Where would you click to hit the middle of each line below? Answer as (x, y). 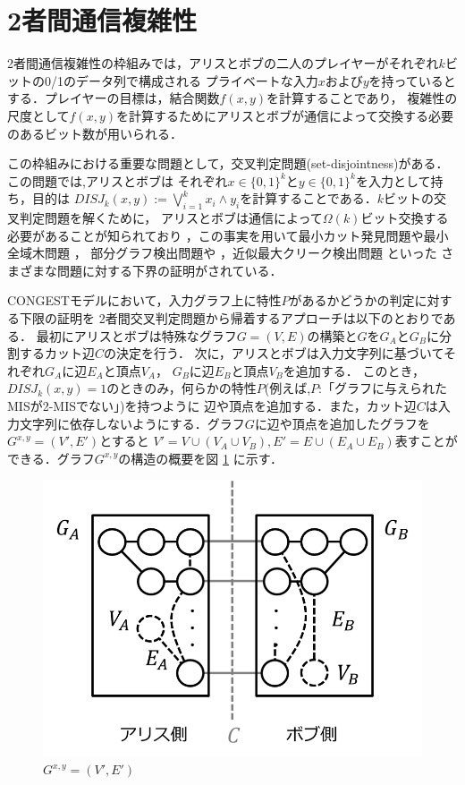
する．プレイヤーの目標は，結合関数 (114, 98)
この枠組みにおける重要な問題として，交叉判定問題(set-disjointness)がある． (228, 163)
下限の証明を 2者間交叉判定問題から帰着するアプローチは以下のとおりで (231, 318)
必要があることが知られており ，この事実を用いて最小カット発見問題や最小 (228, 235)
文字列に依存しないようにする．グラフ (132, 423)
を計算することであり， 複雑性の (362, 98)
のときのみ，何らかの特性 (182, 388)
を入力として (393, 180)
